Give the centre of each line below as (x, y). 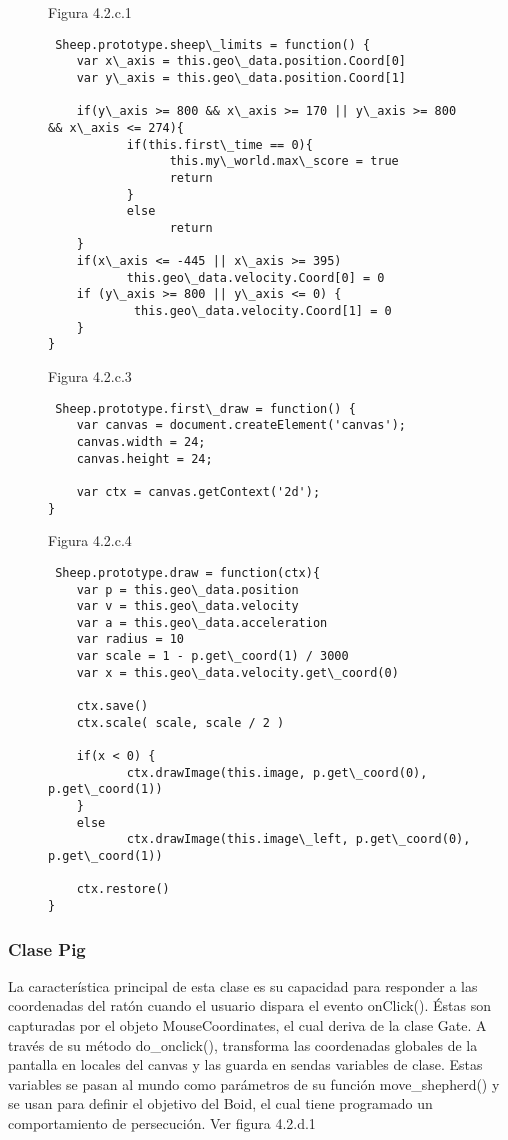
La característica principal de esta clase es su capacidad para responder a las (243, 985)
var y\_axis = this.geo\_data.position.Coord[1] (241, 77)
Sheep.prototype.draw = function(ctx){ (188, 572)
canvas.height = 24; (144, 458)
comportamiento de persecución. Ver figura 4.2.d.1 (162, 1123)
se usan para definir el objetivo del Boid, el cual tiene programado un (220, 1103)
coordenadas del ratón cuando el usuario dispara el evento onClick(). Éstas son (250, 1005)
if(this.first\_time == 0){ (219, 144)
